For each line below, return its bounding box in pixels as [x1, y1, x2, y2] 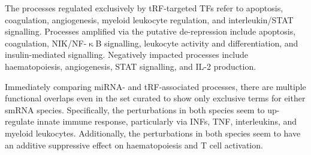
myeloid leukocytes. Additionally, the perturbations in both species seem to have [5, 126, 301, 139]
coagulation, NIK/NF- [5, 36, 87, 49]
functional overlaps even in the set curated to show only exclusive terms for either [5, 92, 306, 104]
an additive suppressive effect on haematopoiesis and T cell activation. [5, 138, 263, 151]
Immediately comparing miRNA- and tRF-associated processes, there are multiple [5, 80, 306, 92]
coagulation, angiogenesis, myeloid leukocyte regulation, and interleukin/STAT [5, 13, 294, 26]
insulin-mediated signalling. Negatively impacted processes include [5, 48, 249, 61]
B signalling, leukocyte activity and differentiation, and [95, 36, 298, 49]
